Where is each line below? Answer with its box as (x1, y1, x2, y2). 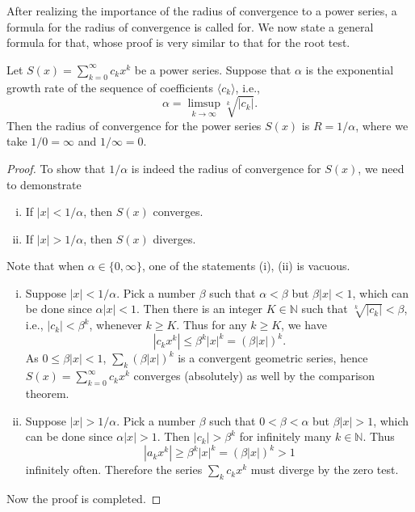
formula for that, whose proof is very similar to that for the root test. (6, 34, 350, 51)
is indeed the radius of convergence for (131, 159, 321, 176)
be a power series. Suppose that (134, 61, 291, 78)
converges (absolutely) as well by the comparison (133, 367, 375, 384)
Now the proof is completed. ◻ (6, 490, 161, 506)
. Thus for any (176, 316, 247, 333)
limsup (187, 98, 220, 110)
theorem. (25, 384, 69, 401)
